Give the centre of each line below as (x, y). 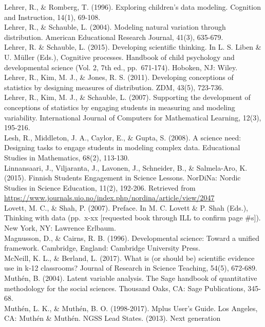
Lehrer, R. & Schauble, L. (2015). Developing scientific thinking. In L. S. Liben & (133, 47)
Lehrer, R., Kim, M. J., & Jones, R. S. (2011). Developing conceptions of (119, 77)
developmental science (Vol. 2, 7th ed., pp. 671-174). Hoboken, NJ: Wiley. (121, 67)
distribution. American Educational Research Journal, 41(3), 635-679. (114, 37)
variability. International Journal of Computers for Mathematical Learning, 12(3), (133, 117)
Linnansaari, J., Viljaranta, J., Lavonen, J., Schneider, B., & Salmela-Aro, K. (126, 167)
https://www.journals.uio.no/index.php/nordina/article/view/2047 (109, 198)
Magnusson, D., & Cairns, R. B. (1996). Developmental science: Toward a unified (132, 238)
